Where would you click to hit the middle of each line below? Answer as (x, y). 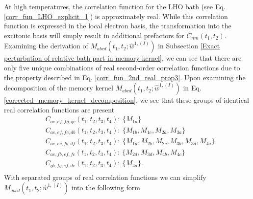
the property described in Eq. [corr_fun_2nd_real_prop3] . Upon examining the (125, 77)
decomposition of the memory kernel (59, 88)
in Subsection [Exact (189, 46)
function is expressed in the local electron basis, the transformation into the (118, 26)
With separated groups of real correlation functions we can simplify (105, 177)
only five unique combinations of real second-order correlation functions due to (122, 67)
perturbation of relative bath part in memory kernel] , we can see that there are (123, 58)
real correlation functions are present (59, 109)
